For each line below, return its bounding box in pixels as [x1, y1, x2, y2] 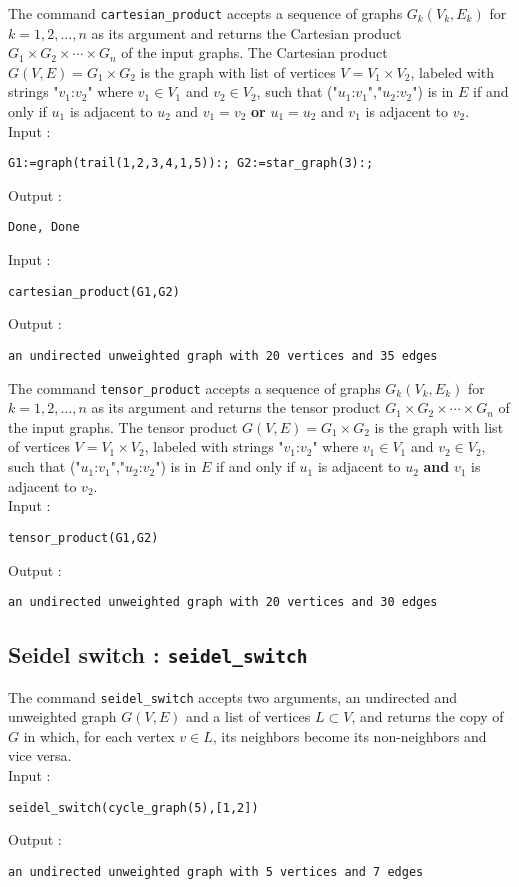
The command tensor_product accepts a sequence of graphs [8, 377, 381, 398]
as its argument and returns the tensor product [91, 397, 381, 418]
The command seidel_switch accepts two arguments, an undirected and [8, 686, 458, 707]
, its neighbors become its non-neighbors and [212, 725, 487, 746]
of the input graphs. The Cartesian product [121, 42, 388, 63]
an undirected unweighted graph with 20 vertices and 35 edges [8, 348, 438, 363]
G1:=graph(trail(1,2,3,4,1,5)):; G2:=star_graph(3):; [8, 156, 374, 171]
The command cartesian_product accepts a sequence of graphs [8, 3, 403, 23]
